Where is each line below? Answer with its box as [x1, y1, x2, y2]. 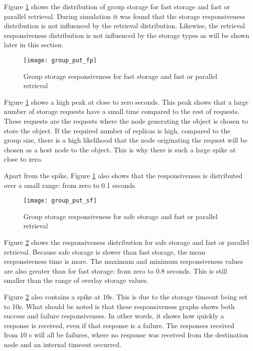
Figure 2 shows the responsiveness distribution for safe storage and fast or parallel [4, 237, 249, 247]
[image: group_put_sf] [23, 197, 97, 204]
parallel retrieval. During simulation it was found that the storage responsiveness [4, 11, 245, 21]
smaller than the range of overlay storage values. [4, 275, 149, 285]
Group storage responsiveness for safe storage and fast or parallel [23, 211, 218, 221]
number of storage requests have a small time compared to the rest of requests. [4, 106, 240, 116]
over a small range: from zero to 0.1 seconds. [4, 180, 137, 190]
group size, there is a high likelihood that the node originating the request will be [4, 135, 248, 145]
